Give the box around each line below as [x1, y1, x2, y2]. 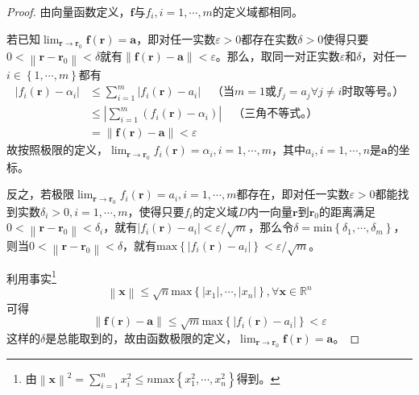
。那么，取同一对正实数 [215, 48, 340, 64]
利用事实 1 [6, 267, 56, 286]
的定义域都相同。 [212, 3, 303, 19]
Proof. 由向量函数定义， [6, 3, 131, 19]
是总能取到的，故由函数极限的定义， [45, 329, 238, 346]
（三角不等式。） [233, 108, 318, 120]
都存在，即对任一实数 [236, 185, 350, 202]
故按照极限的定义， [6, 141, 108, 158]
